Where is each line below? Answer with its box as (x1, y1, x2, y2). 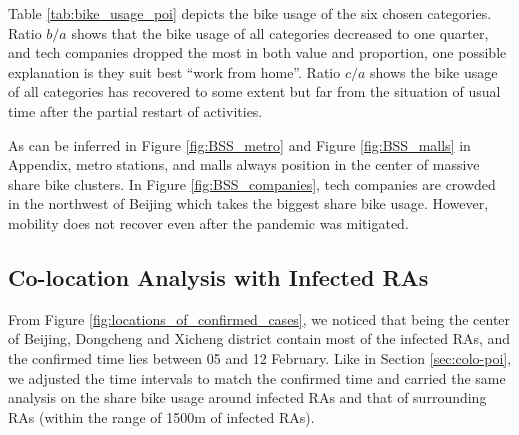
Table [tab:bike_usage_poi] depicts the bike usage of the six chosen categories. (8, 3, 492, 23)
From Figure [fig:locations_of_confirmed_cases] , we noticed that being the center (8, 308, 511, 329)
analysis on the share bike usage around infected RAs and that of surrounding (8, 387, 487, 408)
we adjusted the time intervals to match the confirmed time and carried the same (8, 367, 506, 388)
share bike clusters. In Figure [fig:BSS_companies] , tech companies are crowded (8, 173, 496, 194)
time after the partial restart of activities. (8, 100, 263, 121)
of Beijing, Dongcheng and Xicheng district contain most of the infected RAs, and (8, 328, 511, 349)
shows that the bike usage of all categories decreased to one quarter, (71, 22, 489, 43)
